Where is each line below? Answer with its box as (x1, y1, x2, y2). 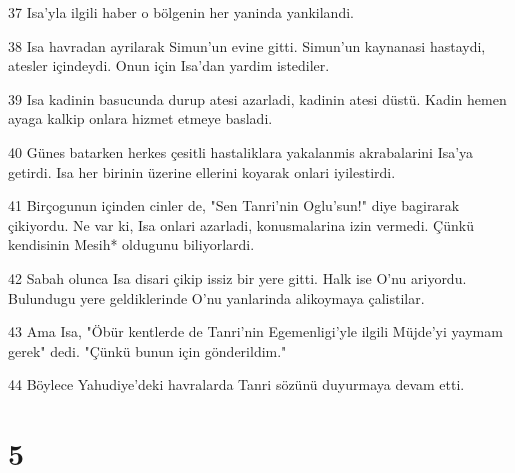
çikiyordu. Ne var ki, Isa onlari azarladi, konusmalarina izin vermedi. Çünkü (8, 214, 474, 235)
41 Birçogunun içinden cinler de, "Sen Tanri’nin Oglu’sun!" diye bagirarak (8, 195, 460, 216)
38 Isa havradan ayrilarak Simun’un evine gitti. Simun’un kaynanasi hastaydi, (8, 35, 486, 56)
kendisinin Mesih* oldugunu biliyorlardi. (8, 234, 255, 255)
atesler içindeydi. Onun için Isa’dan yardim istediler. (8, 55, 330, 76)
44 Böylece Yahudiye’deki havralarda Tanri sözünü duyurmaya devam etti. (8, 374, 465, 395)
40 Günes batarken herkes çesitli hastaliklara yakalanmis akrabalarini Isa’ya (8, 141, 474, 162)
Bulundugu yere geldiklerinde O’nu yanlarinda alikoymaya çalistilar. (8, 287, 425, 308)
